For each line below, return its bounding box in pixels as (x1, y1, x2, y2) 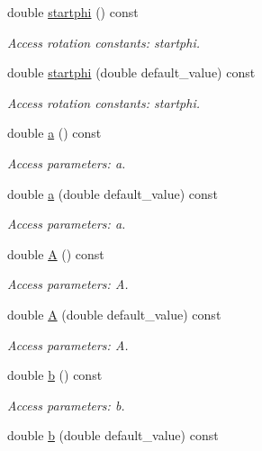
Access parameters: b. (7, 395, 125, 414)
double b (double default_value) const (7, 426, 219, 445)
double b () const (7, 365, 103, 384)
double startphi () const (7, 3, 139, 21)
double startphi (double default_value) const (7, 63, 256, 82)
